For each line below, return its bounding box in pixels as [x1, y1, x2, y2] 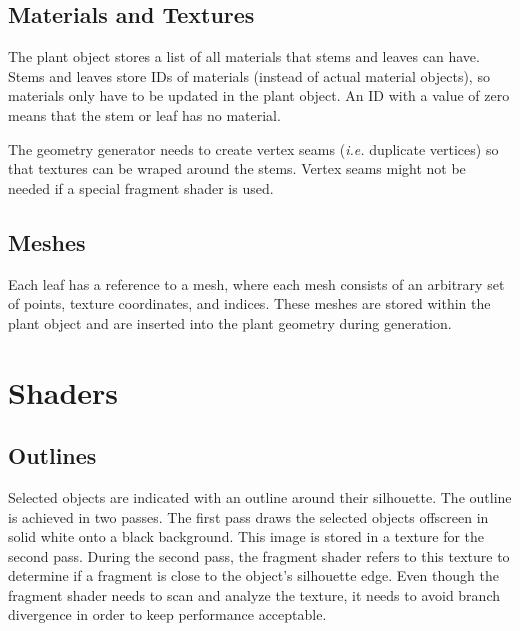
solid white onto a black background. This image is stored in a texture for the [8, 526, 485, 547]
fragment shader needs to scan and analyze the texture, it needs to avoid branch [8, 584, 500, 605]
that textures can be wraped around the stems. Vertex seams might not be [8, 158, 466, 179]
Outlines [8, 440, 97, 471]
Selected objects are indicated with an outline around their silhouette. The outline [8, 486, 512, 507]
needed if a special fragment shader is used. [8, 177, 274, 198]
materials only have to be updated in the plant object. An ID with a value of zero [8, 85, 510, 106]
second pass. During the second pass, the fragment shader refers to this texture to [8, 545, 510, 566]
